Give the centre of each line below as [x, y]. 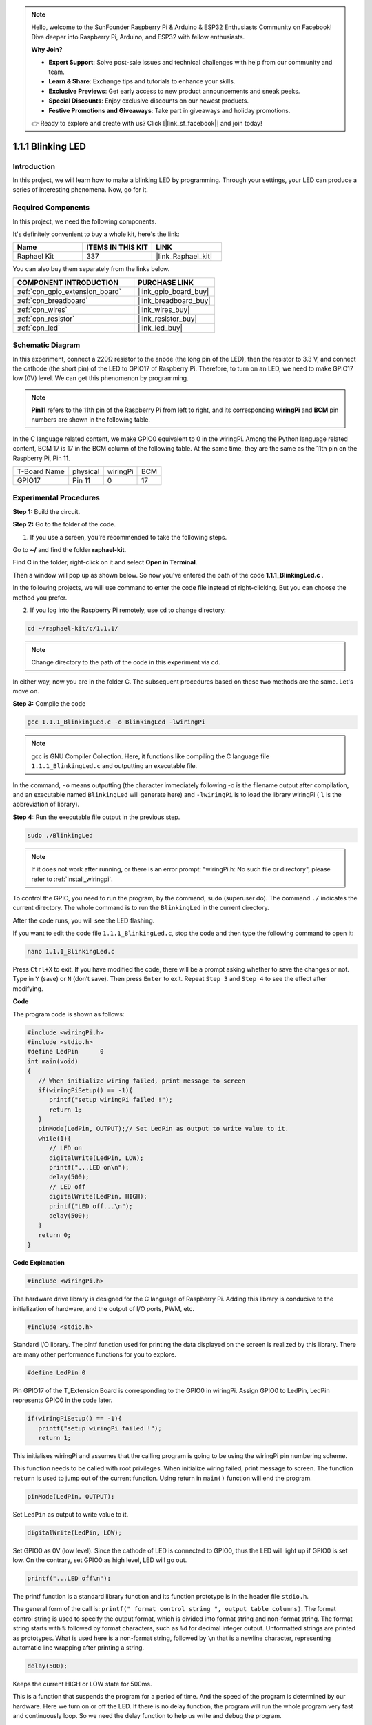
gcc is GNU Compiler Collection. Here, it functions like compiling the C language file [151, 756]
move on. [26, 691]
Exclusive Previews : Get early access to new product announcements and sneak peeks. [174, 91]
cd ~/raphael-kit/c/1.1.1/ [73, 628]
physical [86, 471]
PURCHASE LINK [166, 282]
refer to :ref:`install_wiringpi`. [72, 879]
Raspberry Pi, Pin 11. [41, 458]
